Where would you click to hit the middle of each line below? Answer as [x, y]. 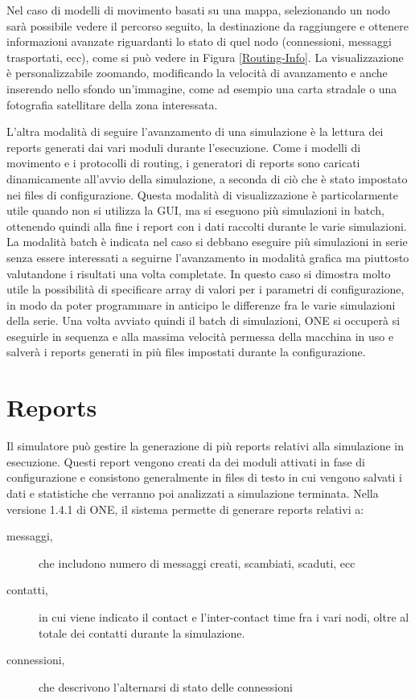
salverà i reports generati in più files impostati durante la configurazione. [186, 352]
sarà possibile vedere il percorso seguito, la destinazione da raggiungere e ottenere [208, 25]
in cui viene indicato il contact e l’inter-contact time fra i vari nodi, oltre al [224, 616]
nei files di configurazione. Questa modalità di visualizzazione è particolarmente [202, 194]
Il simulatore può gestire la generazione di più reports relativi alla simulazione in [205, 446]
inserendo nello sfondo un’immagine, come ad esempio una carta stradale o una [202, 88]
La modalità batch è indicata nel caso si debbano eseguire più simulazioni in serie [207, 242]
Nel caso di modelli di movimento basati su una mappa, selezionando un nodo [199, 10]
